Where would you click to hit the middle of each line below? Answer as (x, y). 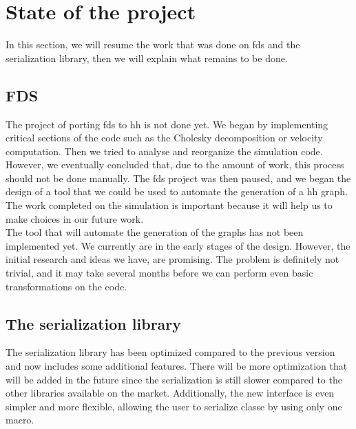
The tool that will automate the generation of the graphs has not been (155, 232)
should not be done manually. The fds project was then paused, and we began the (178, 178)
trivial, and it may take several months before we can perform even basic (159, 273)
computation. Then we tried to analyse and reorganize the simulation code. (164, 151)
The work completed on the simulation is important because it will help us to (169, 205)
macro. (20, 420)
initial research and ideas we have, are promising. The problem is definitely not (172, 259)
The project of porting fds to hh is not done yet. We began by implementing (167, 124)
